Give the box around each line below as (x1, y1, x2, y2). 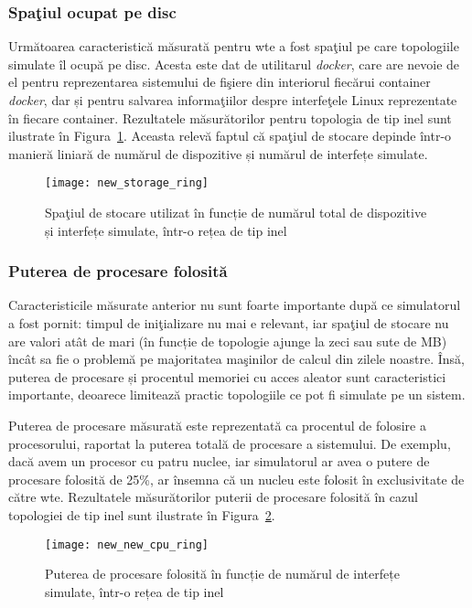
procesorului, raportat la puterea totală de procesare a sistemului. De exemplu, (8, 433, 451, 453)
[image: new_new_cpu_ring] (45, 538, 209, 551)
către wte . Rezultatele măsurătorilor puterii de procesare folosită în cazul (8, 487, 418, 507)
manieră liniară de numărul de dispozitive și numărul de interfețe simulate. (8, 144, 428, 163)
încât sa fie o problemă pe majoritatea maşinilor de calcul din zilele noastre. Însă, (8, 349, 465, 368)
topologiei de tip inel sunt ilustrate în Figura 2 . (8, 505, 275, 524)
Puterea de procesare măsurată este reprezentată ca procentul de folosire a (8, 416, 426, 434)
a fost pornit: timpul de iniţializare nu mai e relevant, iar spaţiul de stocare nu (8, 314, 449, 333)
